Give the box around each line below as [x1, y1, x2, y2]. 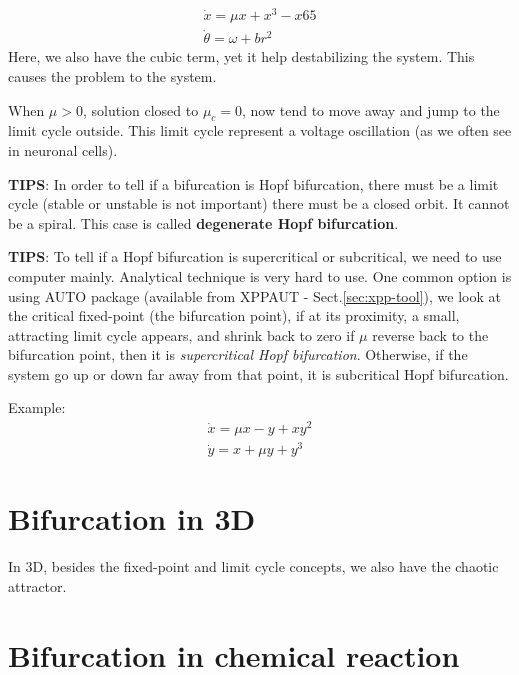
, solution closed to [82, 99, 199, 120]
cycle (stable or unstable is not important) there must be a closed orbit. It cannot [8, 193, 510, 214]
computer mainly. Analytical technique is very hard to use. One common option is [8, 265, 512, 286]
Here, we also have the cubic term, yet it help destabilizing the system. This [8, 46, 475, 67]
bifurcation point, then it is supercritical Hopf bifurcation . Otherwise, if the [8, 344, 468, 365]
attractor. [8, 576, 67, 596]
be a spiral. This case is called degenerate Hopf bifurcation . [8, 212, 399, 233]
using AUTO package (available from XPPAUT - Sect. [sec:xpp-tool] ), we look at [8, 285, 501, 306]
